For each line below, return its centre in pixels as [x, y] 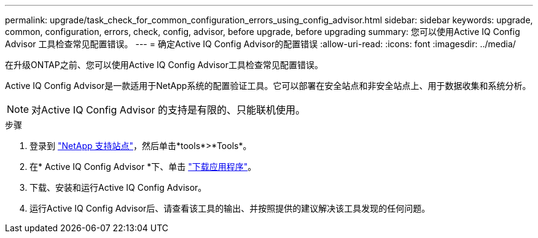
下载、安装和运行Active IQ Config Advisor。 [118, 187]
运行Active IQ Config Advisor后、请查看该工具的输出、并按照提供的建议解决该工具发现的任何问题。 [230, 208]
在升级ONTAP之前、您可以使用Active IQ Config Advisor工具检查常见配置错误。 [164, 65]
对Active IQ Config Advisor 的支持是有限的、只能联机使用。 [169, 110]
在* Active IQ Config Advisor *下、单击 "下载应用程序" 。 [143, 167]
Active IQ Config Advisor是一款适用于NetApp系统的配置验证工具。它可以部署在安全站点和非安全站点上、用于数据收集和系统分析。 [268, 86]
